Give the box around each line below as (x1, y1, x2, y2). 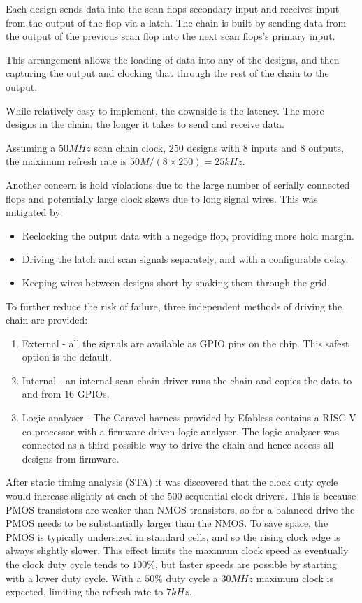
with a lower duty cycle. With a (6, 570, 142, 585)
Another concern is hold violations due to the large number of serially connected (6, 177, 350, 191)
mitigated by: (6, 205, 63, 219)
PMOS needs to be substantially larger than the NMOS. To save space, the (6, 516, 328, 530)
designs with (187, 140, 240, 154)
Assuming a (6, 140, 56, 154)
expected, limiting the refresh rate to (6, 584, 164, 599)
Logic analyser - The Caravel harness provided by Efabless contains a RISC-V (22, 410, 356, 425)
